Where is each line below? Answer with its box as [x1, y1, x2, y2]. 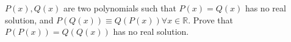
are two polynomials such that [63, 2, 176, 14]
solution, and [5, 13, 54, 26]
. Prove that [188, 13, 233, 26]
